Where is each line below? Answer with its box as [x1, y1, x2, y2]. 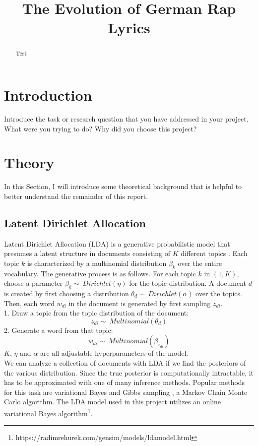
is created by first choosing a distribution [4, 288, 129, 299]
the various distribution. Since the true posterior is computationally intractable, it [4, 367, 254, 378]
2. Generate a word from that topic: [4, 324, 113, 335]
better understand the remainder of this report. [4, 191, 148, 201]
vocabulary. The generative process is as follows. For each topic [4, 268, 196, 278]
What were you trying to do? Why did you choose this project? [4, 123, 197, 133]
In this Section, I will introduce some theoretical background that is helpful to [4, 181, 242, 191]
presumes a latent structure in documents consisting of [4, 248, 171, 258]
